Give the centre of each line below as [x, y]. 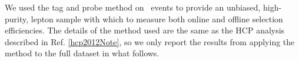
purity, [17, 18]
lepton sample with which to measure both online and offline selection [157, 18]
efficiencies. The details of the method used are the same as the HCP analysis [145, 30]
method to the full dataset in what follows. [82, 53]
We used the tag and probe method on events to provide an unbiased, [133, 7]
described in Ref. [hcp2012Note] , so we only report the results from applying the [150, 41]
